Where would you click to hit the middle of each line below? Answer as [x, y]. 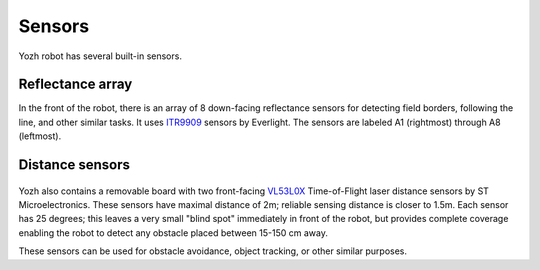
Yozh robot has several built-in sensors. [100, 56]
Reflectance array [75, 84]
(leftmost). [40, 136]
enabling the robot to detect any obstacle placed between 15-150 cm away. [173, 232]
